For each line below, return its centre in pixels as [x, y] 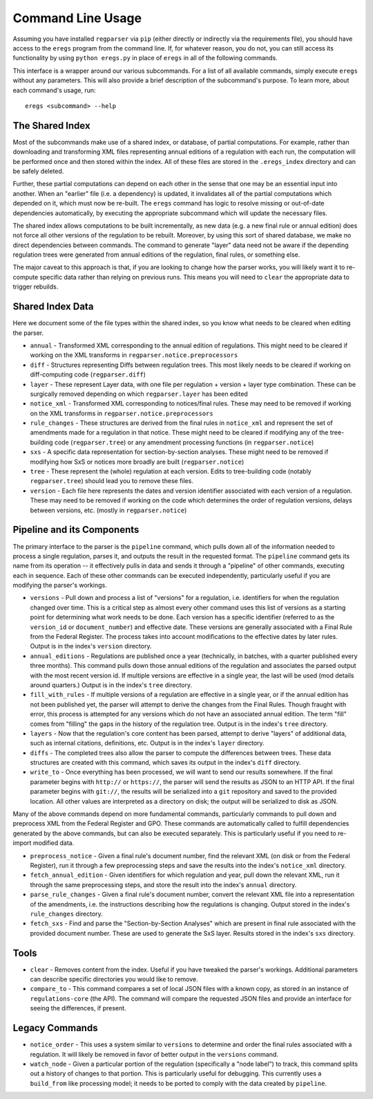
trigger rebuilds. [36, 287]
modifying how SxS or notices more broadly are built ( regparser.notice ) [137, 462]
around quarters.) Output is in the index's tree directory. [111, 684]
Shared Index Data [53, 307]
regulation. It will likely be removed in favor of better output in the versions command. [154, 1054]
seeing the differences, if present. [78, 1008]
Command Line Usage [77, 18]
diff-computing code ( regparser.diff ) [88, 374]
